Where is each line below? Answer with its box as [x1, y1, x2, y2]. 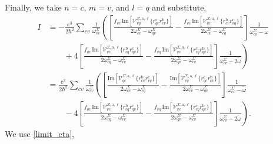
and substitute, [152, 1, 207, 13]
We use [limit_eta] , [5, 127, 74, 139]
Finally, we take [5, 1, 62, 13]
